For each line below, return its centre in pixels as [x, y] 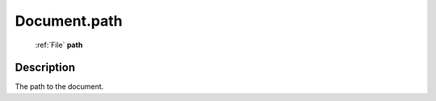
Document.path [69, 21]
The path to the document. [59, 87]
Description [45, 68]
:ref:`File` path [59, 45]
